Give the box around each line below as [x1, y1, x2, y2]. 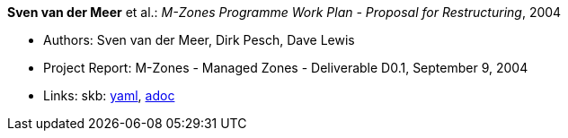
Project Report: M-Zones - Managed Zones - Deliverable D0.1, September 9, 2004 [43, 60, 528, 75]
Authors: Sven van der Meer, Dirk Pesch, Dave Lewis [43, 32, 355, 47]
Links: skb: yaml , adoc [43, 88, 175, 103]
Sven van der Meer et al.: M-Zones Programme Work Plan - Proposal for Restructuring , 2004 [7, 4, 562, 20]
